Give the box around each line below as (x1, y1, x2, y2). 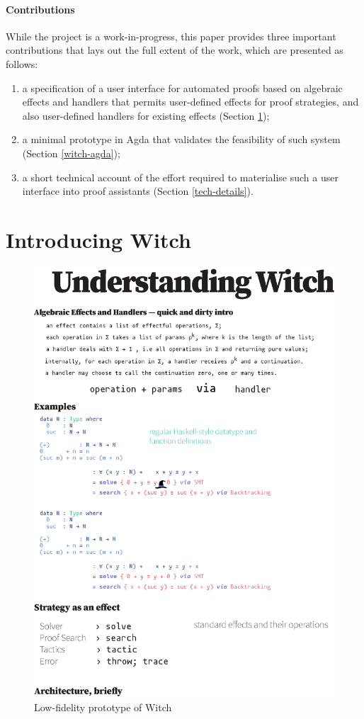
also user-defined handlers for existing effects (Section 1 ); (22, 108, 270, 123)
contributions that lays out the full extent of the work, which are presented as (6, 43, 343, 57)
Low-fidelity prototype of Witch (34, 699, 172, 714)
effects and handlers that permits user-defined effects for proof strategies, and (22, 94, 359, 109)
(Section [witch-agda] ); (22, 145, 120, 160)
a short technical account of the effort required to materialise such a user (22, 169, 339, 184)
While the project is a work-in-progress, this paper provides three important (6, 28, 336, 43)
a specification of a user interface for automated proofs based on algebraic (22, 80, 343, 95)
